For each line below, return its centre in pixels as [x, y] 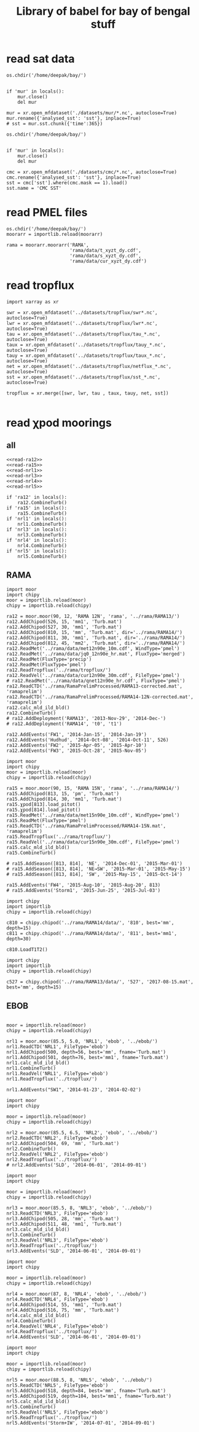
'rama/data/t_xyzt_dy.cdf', [105, 250]
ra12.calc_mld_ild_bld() [38, 708]
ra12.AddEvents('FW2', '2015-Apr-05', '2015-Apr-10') [77, 745]
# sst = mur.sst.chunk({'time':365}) [55, 123]
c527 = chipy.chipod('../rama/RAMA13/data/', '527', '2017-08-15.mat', [100, 982]
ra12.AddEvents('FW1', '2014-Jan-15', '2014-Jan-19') [77, 734]
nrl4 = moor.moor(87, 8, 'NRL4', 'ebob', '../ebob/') [77, 1294]
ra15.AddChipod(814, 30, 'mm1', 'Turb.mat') [64, 799]
